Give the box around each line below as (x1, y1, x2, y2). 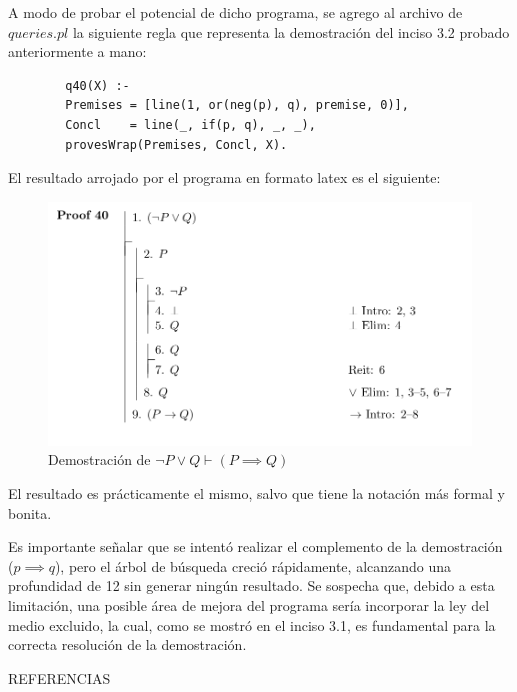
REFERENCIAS (8, 667, 111, 688)
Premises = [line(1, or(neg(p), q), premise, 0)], (65, 98, 409, 113)
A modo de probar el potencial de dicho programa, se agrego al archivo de (8, 2, 463, 22)
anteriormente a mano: (8, 41, 147, 62)
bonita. (8, 502, 52, 523)
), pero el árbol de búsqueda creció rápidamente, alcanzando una (54, 555, 452, 576)
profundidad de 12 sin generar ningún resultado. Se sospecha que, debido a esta (8, 575, 495, 596)
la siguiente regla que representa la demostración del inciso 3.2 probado (72, 21, 510, 42)
